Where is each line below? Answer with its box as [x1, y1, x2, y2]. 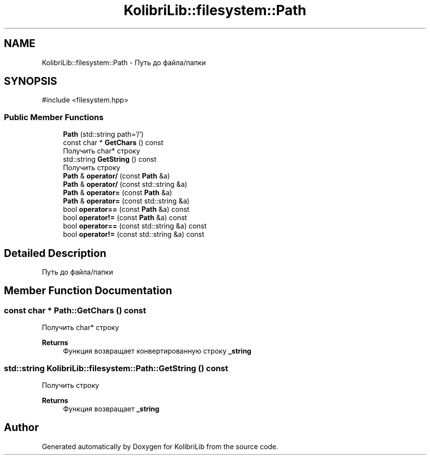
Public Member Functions [4, 112, 104, 122]
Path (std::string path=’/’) [63, 130, 144, 139]
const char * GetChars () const [63, 138, 163, 147]
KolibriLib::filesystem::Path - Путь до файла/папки [42, 58, 206, 67]
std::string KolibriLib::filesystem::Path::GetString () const [4, 363, 228, 373]
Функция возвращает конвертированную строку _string [63, 347, 251, 356]
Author [4, 421, 39, 434]
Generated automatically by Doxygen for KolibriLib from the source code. [42, 442, 278, 451]
